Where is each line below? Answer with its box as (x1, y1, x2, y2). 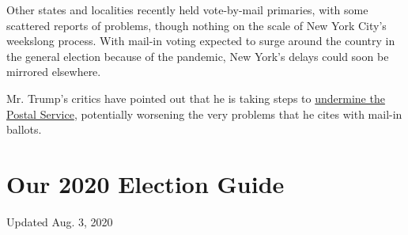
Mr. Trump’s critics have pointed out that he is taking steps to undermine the (6, 89, 385, 106)
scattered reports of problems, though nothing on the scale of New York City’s (6, 17, 387, 33)
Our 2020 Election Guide (6, 167, 285, 199)
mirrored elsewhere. (6, 63, 101, 80)
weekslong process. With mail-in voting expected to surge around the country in (6, 32, 395, 49)
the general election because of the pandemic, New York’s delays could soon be (6, 47, 389, 64)
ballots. (6, 121, 42, 138)
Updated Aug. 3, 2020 (6, 213, 113, 229)
